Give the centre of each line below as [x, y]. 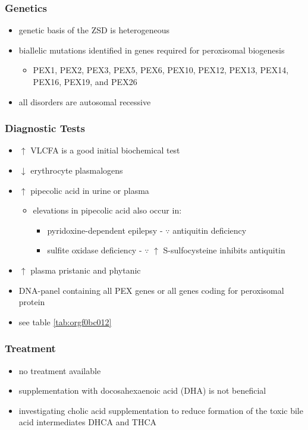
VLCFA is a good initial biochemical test [105, 150]
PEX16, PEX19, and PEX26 [85, 81]
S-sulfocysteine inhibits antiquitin [224, 250]
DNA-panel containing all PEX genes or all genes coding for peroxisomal [151, 290]
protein [32, 302]
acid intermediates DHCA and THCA [88, 422]
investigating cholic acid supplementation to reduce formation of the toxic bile [161, 410]
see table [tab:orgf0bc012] [65, 321]
